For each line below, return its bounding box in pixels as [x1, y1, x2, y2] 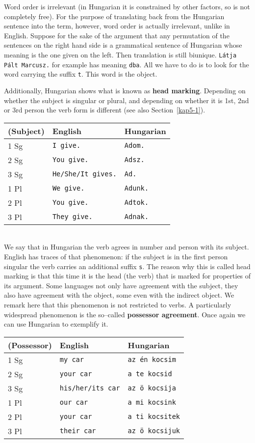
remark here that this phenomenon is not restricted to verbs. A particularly [4, 299, 231, 309]
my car [59, 356, 84, 364]
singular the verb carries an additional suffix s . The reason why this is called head [4, 261, 251, 271]
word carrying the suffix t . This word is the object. [4, 69, 157, 79]
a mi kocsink [127, 398, 176, 407]
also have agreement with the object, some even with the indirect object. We [4, 290, 234, 300]
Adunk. [124, 184, 149, 193]
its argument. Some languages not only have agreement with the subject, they [4, 280, 238, 290]
